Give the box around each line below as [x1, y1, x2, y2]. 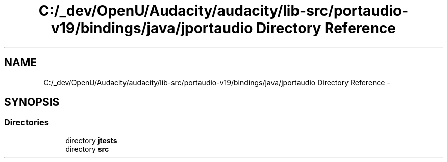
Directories [4, 117, 49, 128]
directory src [65, 144, 109, 153]
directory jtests [65, 135, 117, 145]
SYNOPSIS [4, 96, 60, 109]
